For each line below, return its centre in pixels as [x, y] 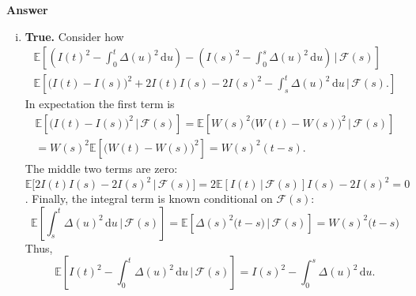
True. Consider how [74, 36]
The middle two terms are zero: [101, 168]
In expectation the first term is [100, 104]
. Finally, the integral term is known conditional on [149, 198]
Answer [27, 9]
